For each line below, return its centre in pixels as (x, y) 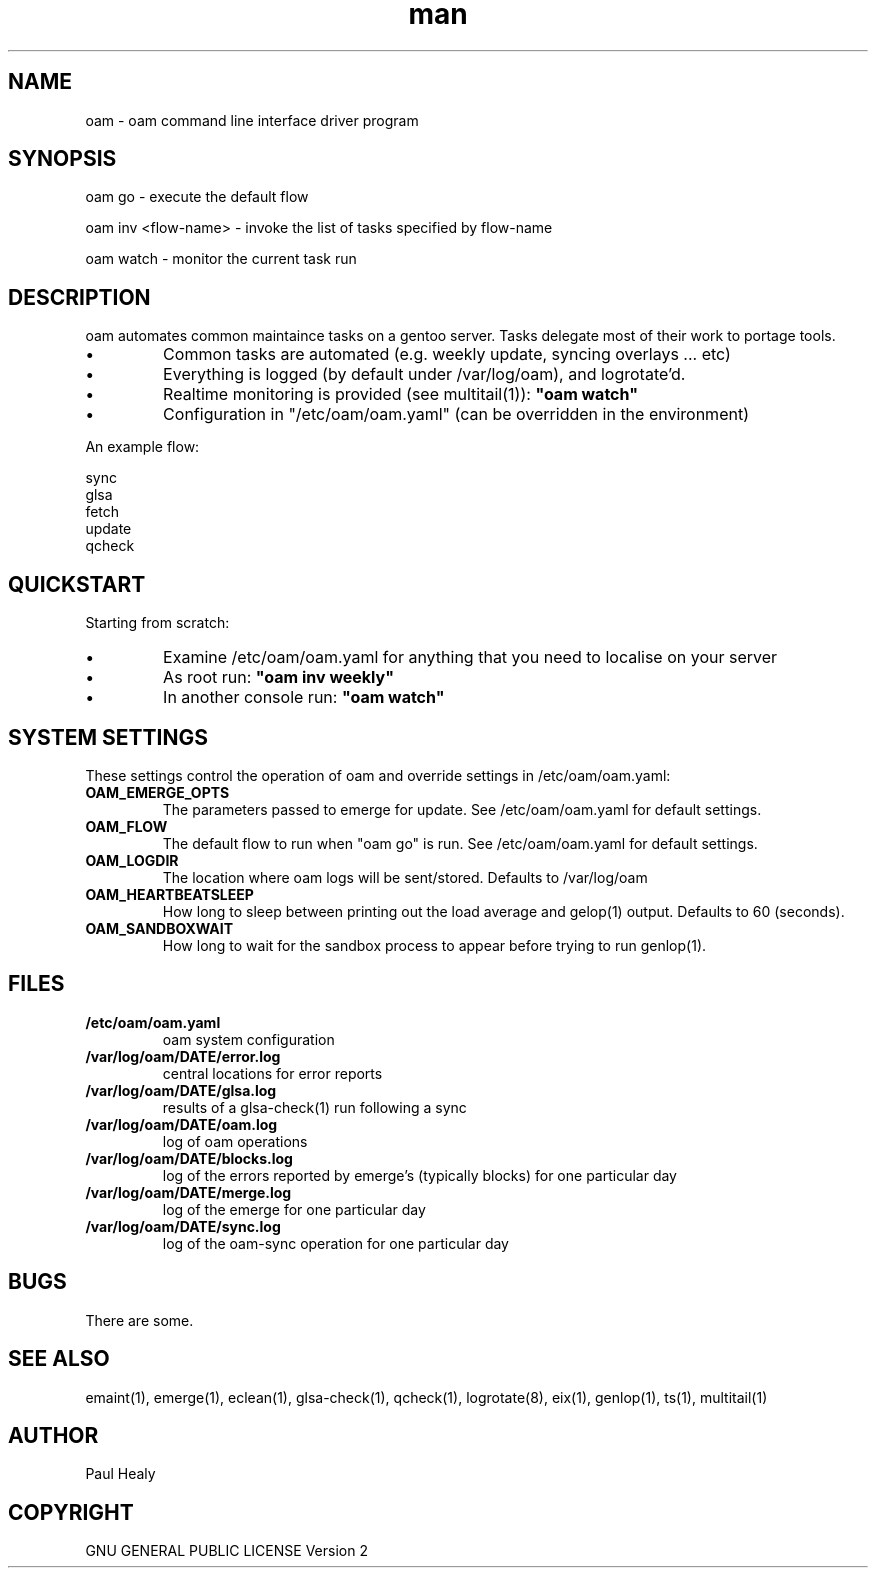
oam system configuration (248, 1039)
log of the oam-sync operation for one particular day (335, 1243)
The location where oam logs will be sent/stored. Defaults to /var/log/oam (405, 877)
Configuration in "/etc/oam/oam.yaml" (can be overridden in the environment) (456, 414)
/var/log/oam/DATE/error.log (183, 1056)
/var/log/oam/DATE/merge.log (188, 1192)
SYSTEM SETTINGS (108, 737)
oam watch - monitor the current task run (221, 259)
